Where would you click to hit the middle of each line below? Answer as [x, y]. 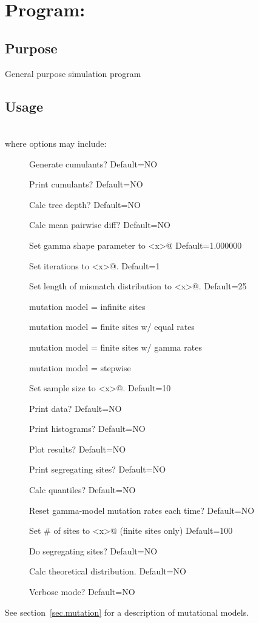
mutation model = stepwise [80, 367]
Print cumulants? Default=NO [86, 184]
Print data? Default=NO [76, 408]
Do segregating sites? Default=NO [93, 551]
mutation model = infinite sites [87, 306]
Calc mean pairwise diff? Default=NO [100, 225]
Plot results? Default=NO [78, 449]
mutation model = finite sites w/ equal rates [112, 327]
